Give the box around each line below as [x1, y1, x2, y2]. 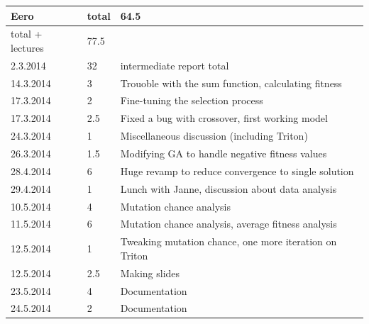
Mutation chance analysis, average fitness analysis [120, 216, 337, 231]
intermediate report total [120, 57, 229, 72]
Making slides [120, 265, 180, 280]
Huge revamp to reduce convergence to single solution [120, 163, 354, 178]
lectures [11, 40, 44, 55]
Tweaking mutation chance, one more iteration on [120, 234, 337, 249]
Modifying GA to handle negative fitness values [120, 146, 327, 160]
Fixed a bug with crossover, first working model [120, 111, 328, 125]
